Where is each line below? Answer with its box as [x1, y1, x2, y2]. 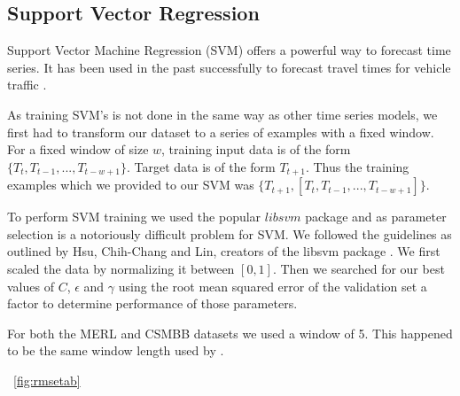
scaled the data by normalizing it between [7, 260, 235, 277]
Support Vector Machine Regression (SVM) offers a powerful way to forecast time [7, 41, 451, 59]
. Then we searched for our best [272, 260, 445, 277]
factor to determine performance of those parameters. [7, 294, 298, 313]
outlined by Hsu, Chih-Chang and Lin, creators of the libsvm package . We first [7, 242, 441, 260]
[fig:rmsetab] [13, 370, 81, 389]
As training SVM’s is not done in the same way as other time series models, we [7, 105, 438, 123]
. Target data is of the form [126, 157, 276, 175]
